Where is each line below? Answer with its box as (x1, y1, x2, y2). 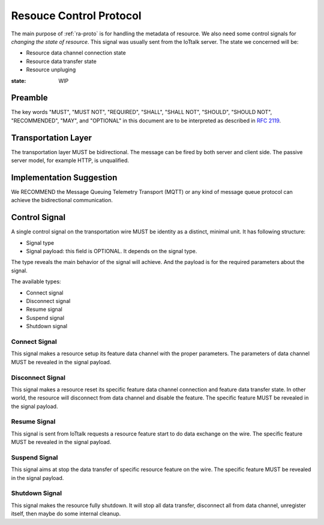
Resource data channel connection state (26, 49, 126, 56)
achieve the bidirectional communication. (11, 197, 113, 204)
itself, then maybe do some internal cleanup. (11, 510, 121, 517)
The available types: (11, 278, 61, 285)
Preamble (11, 93, 48, 103)
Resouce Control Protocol (11, 9, 142, 22)
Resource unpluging (26, 66, 76, 73)
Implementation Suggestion (11, 172, 118, 182)
